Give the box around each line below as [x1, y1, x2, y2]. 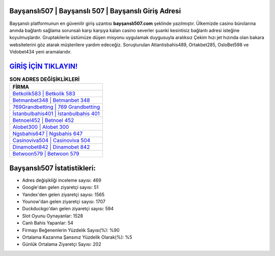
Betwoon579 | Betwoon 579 [12, 150, 79, 157]
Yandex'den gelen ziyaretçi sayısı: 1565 [22, 191, 104, 197]
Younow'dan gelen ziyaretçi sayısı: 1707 [22, 198, 105, 205]
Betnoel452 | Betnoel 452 [12, 117, 74, 124]
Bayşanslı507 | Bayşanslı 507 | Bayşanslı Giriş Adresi [9, 7, 181, 15]
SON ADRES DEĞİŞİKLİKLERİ [9, 76, 80, 83]
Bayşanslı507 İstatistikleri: [9, 163, 96, 173]
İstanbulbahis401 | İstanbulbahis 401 [12, 110, 100, 117]
